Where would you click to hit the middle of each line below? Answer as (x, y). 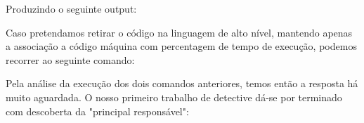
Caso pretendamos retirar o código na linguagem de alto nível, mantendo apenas (179, 32)
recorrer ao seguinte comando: (70, 59)
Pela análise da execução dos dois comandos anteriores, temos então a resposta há (182, 83)
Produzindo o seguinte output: (71, 8)
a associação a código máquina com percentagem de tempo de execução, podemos (181, 46)
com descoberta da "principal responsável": (97, 111)
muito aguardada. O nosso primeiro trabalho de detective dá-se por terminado (174, 97)
